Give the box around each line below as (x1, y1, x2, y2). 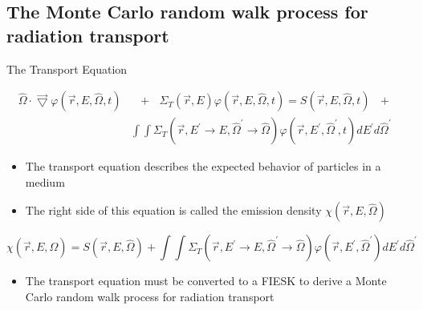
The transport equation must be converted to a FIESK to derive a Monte (25, 272, 387, 289)
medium (25, 173, 65, 190)
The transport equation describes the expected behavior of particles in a (25, 158, 381, 175)
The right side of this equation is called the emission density (25, 202, 322, 219)
